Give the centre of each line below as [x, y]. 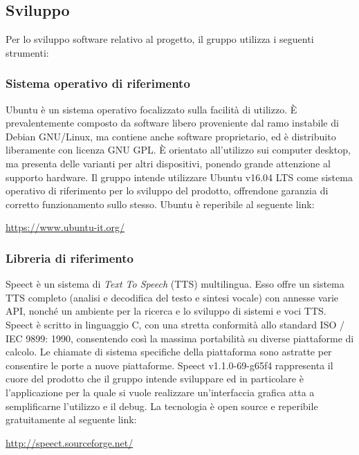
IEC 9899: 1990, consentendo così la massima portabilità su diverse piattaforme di [180, 338]
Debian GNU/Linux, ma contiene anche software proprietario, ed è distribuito [171, 136]
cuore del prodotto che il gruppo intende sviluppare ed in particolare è [155, 379]
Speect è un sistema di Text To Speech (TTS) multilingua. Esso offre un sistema [175, 284]
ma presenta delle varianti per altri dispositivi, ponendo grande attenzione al [168, 163]
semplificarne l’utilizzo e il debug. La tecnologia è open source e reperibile [162, 406]
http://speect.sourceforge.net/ [70, 442]
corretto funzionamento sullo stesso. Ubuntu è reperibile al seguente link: [160, 204]
